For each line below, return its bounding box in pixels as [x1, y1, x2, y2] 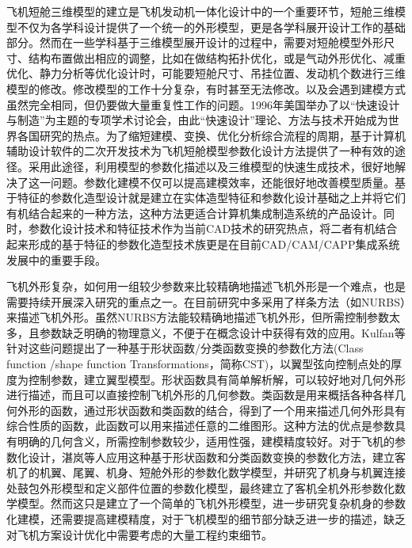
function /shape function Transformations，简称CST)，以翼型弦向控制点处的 [6, 356, 391, 372]
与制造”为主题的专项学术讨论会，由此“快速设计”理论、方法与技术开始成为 [6, 112, 388, 128]
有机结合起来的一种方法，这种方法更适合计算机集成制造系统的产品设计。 [6, 204, 383, 221]
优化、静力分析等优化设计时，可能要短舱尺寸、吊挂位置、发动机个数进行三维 [6, 65, 406, 82]
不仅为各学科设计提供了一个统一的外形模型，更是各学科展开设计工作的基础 [17, 18, 406, 35]
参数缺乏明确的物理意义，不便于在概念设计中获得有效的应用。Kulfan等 [39, 324, 406, 341]
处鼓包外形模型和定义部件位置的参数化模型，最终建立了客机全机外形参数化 [6, 479, 395, 496]
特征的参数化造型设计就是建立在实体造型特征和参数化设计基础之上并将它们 [17, 189, 406, 206]
